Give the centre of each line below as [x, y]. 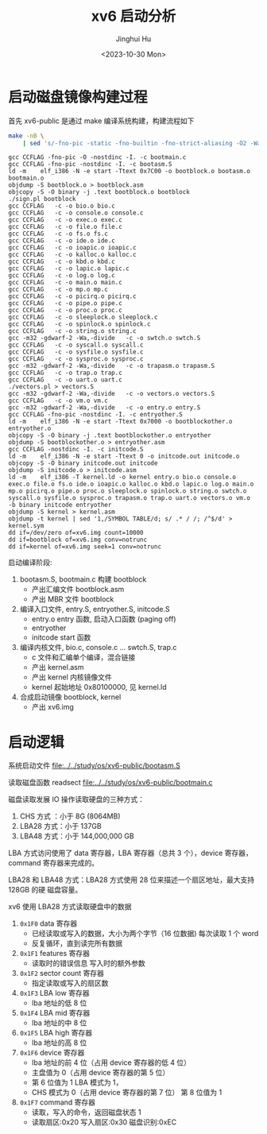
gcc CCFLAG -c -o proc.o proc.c [66, 311]
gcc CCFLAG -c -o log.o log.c [62, 276]
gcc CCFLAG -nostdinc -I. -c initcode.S [76, 450]
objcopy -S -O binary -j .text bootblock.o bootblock [99, 192]
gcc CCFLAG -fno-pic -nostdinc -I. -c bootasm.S [90, 164]
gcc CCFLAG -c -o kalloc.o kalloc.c [72, 255]
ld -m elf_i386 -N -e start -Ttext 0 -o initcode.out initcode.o [124, 457]
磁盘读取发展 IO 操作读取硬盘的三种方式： [77, 799]
